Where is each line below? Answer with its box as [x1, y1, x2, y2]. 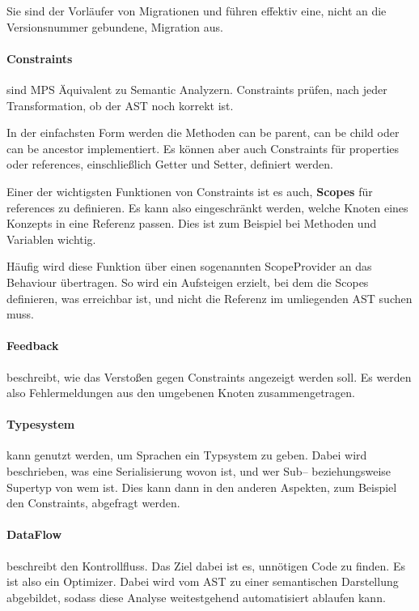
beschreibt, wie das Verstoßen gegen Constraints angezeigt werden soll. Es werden [6, 368, 412, 385]
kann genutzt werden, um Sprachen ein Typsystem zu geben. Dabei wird [6, 446, 367, 464]
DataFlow [6, 526, 62, 543]
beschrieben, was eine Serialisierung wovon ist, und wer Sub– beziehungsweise [6, 463, 391, 480]
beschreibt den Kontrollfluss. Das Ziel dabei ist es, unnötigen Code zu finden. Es [6, 557, 405, 574]
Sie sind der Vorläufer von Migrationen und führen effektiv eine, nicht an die [6, 2, 387, 19]
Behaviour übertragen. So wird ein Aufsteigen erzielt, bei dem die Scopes [6, 273, 369, 290]
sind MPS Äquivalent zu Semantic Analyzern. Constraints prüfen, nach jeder [6, 80, 387, 97]
